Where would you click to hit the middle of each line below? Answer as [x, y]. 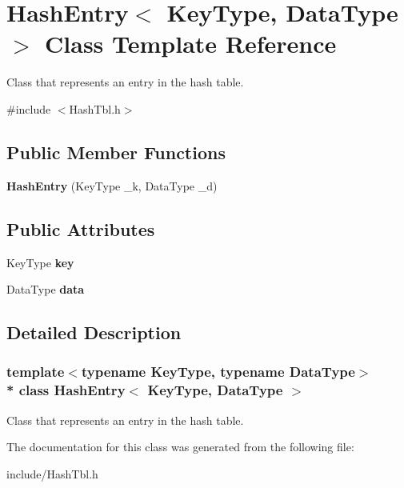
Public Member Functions [116, 152]
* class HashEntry [66, 390]
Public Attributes [81, 228]
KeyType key [40, 262]
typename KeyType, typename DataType [218, 372]
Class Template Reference [191, 44]
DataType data [46, 289]
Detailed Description [94, 332]
